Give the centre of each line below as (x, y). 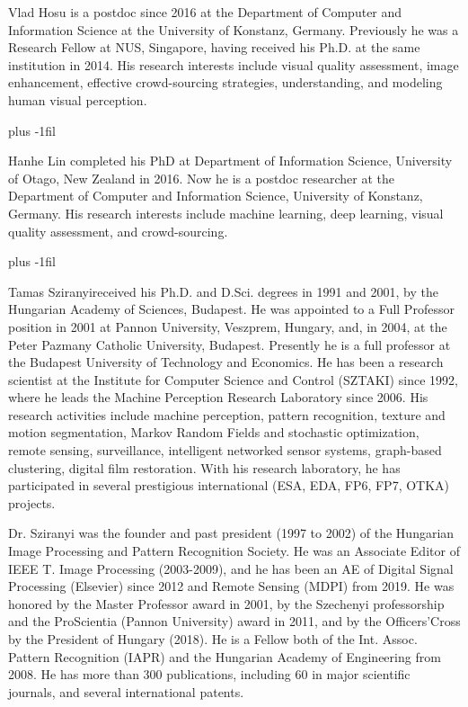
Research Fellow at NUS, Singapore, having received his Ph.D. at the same (214, 47)
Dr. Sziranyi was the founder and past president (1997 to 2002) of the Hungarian (231, 533)
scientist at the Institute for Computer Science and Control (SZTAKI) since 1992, (233, 379)
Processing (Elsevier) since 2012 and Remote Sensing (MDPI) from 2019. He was (231, 586)
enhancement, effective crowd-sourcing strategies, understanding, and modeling (225, 82)
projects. (32, 502)
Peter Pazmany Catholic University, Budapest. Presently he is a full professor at (230, 344)
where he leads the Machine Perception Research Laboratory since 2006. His (218, 397)
